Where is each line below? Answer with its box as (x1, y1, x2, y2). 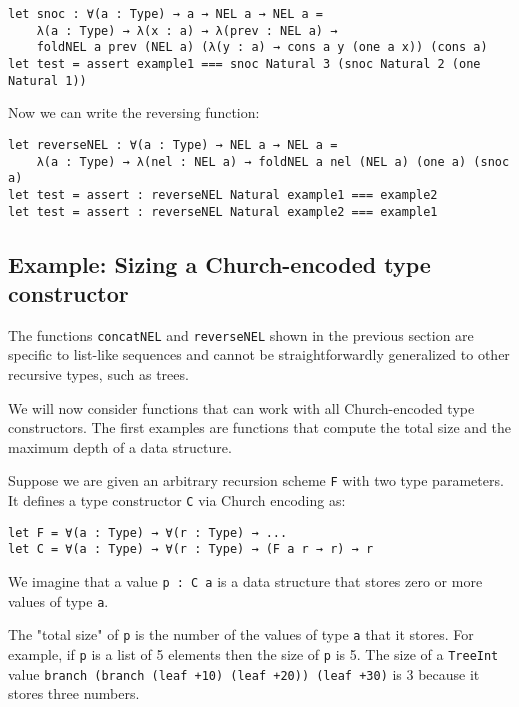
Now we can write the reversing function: (8, 102, 260, 123)
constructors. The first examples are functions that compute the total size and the (8, 417, 512, 438)
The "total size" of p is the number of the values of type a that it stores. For (8, 624, 474, 645)
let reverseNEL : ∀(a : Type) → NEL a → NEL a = (8, 137, 338, 152)
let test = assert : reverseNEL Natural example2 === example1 (8, 204, 438, 219)
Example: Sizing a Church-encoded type (8, 248, 431, 279)
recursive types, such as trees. (8, 364, 189, 384)
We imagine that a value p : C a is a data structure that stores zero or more (8, 571, 483, 591)
